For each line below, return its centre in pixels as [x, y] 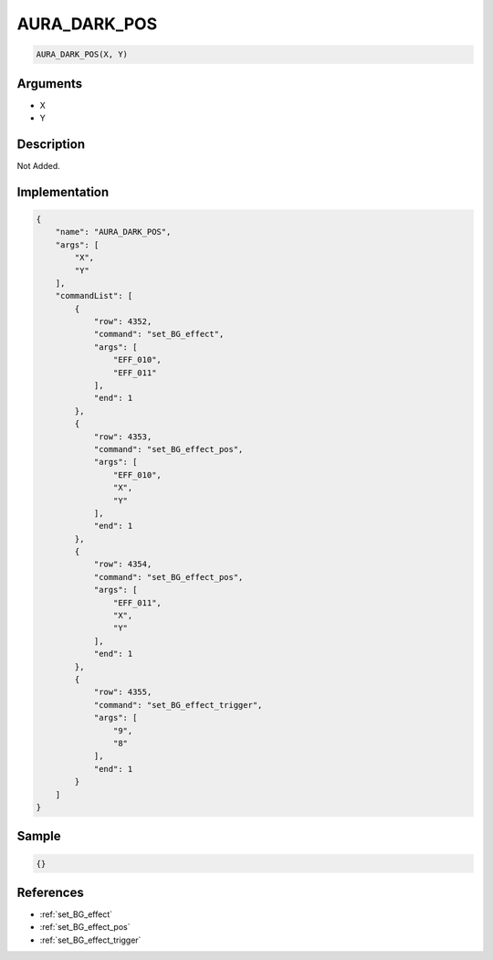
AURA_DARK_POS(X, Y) [82, 54]
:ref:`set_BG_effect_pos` [85, 927]
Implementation [63, 192]
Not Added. [39, 165]
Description [51, 144]
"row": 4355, [123, 692]
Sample [39, 836]
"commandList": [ [94, 296]
